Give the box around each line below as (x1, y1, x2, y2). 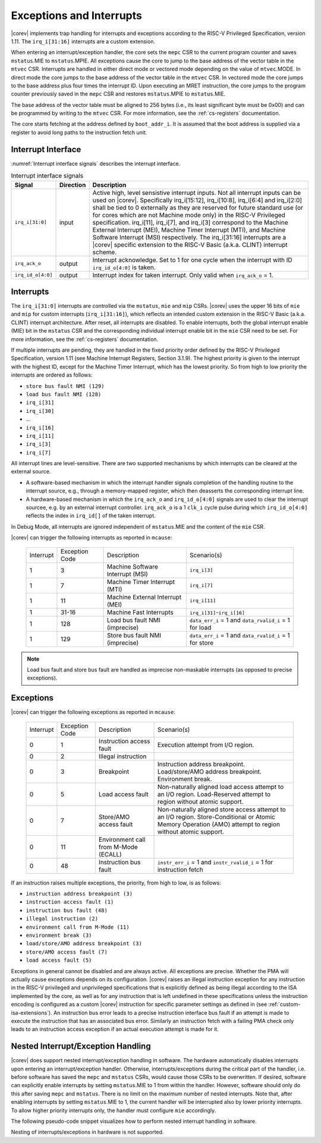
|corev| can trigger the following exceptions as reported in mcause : (11, 709, 175, 716)
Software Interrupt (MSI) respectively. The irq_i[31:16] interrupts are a (92, 233, 287, 241)
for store (189, 639, 214, 647)
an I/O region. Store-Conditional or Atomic (157, 813, 276, 821)
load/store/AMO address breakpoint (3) (26, 940, 142, 947)
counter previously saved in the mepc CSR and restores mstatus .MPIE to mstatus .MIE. (11, 90, 226, 97)
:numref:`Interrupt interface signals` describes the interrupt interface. (11, 160, 181, 167)
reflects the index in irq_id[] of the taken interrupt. (26, 512, 156, 519)
